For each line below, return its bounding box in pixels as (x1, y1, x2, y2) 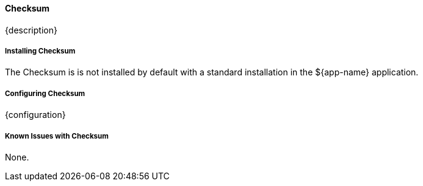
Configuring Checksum (5, 89, 85, 98)
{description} (5, 24, 57, 35)
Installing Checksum (5, 47, 76, 55)
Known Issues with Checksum (5, 131, 109, 140)
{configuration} (5, 109, 66, 120)
